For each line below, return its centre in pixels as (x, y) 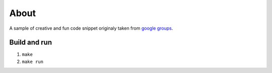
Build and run (31, 43)
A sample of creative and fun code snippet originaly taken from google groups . (91, 28)
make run (33, 61)
